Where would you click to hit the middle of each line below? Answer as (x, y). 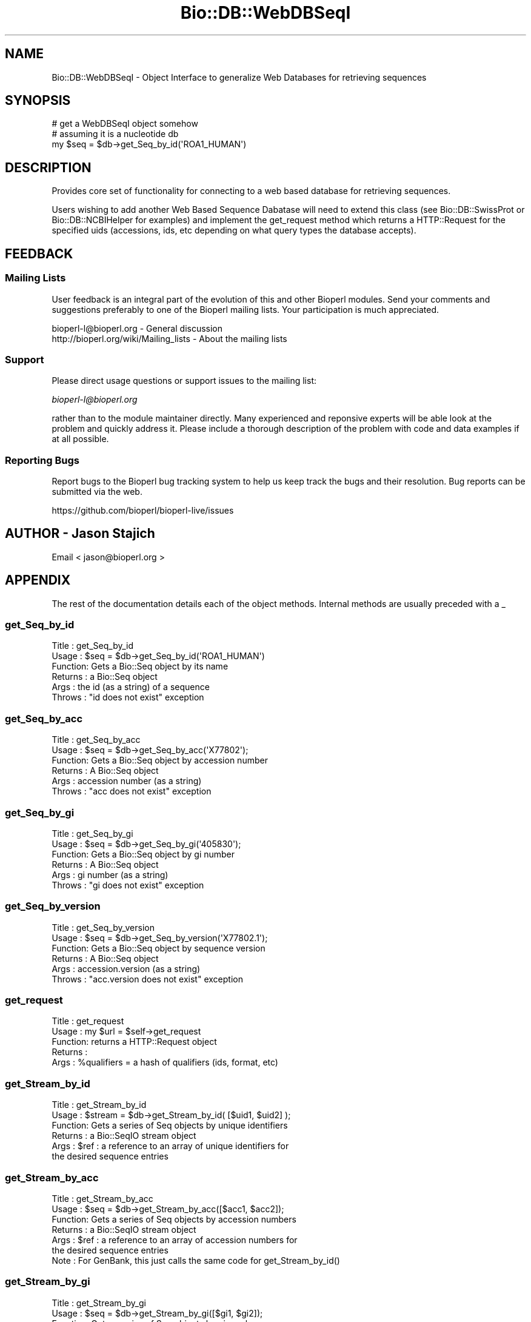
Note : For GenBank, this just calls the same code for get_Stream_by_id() (196, 1260)
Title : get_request (88, 1021)
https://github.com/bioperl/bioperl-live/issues (143, 510)
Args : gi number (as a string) (110, 874)
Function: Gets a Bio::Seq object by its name (140, 666)
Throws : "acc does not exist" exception (132, 791)
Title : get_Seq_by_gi (92, 833)
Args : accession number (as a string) (127, 781)
